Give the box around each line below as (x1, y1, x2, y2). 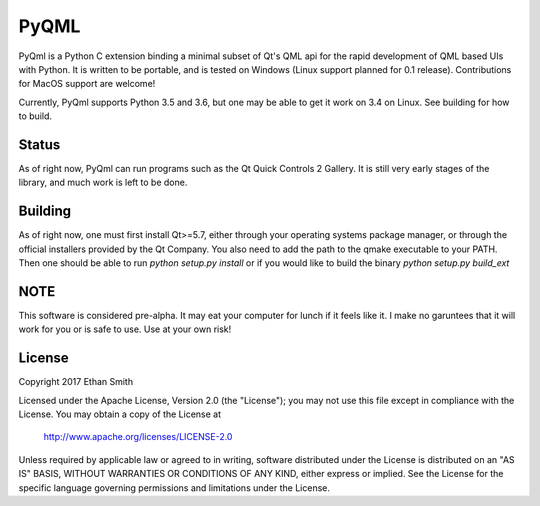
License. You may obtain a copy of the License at (18, 408, 222, 420)
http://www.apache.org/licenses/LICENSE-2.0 (43, 431, 233, 443)
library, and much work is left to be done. (18, 176, 188, 189)
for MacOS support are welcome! (18, 78, 156, 90)
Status (18, 136, 61, 153)
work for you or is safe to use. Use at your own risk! (18, 323, 232, 335)
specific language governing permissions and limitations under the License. (18, 481, 330, 494)
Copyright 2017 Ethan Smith (18, 376, 134, 388)
